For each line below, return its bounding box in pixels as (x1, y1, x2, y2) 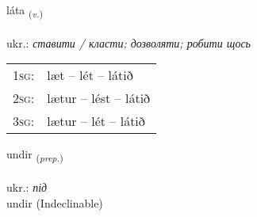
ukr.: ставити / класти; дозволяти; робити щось (6, 34, 251, 51)
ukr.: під (6, 179, 48, 196)
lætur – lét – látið (47, 112, 145, 131)
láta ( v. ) (6, 2, 44, 20)
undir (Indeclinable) (6, 194, 103, 211)
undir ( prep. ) (6, 146, 63, 165)
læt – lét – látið (47, 66, 133, 85)
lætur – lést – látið (47, 89, 151, 108)
